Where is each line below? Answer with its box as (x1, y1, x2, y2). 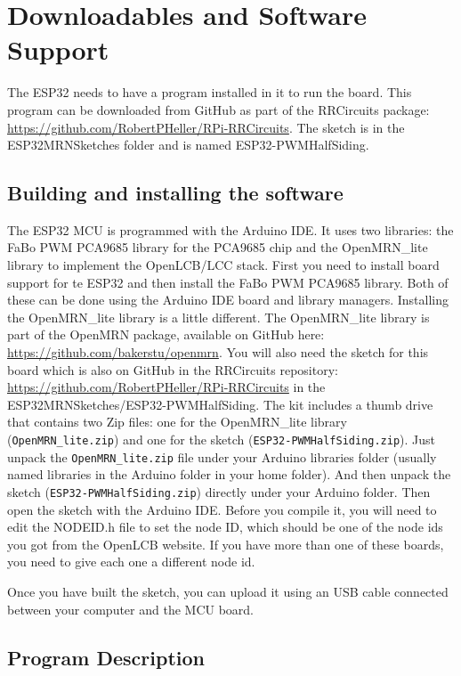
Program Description (7, 643, 205, 671)
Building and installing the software (7, 179, 344, 207)
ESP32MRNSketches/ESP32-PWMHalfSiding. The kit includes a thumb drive (7, 395, 433, 413)
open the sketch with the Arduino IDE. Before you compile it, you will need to (7, 500, 437, 518)
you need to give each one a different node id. (7, 552, 255, 571)
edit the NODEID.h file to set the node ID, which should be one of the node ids (7, 517, 443, 536)
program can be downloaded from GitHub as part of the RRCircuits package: (7, 100, 430, 118)
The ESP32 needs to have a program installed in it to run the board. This (7, 83, 412, 102)
